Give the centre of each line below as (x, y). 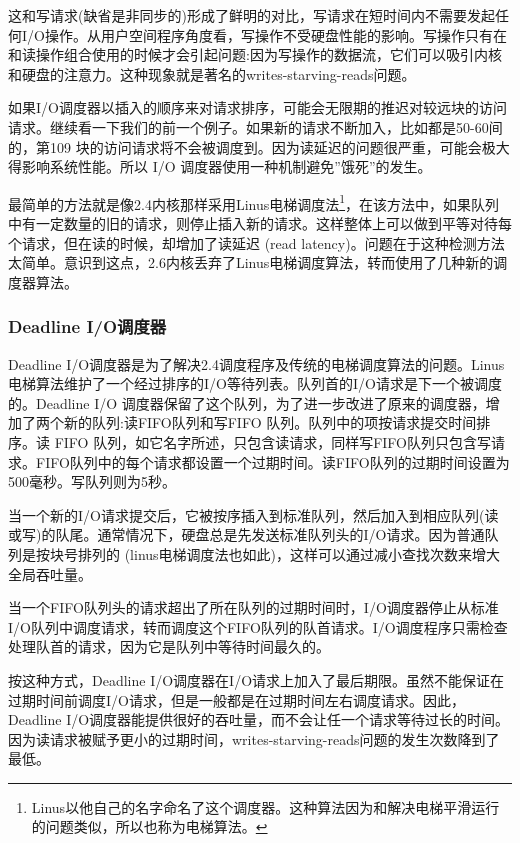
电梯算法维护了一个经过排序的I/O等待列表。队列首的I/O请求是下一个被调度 (255, 383)
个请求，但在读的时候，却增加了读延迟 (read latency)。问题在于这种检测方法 (256, 242)
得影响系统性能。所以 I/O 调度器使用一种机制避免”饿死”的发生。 (220, 166)
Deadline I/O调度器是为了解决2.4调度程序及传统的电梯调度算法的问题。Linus (256, 363)
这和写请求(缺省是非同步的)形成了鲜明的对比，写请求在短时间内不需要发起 (251, 15)
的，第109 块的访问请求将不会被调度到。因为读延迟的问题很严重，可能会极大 (259, 146)
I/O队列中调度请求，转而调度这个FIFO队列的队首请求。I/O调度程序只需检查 (258, 626)
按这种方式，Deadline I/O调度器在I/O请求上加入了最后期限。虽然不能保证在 (256, 679)
